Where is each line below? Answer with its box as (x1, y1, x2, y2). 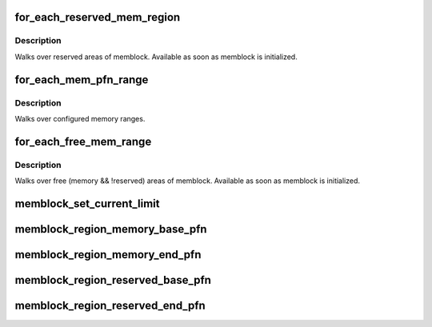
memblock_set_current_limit (14, 197, 160, 210)
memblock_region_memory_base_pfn (14, 222, 207, 236)
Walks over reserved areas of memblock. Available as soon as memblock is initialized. (14, 52, 298, 62)
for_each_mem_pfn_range (14, 73, 149, 86)
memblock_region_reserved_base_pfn (14, 273, 212, 287)
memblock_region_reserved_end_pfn (14, 298, 206, 312)
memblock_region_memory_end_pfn (14, 248, 202, 261)
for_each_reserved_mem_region (14, 10, 181, 24)
